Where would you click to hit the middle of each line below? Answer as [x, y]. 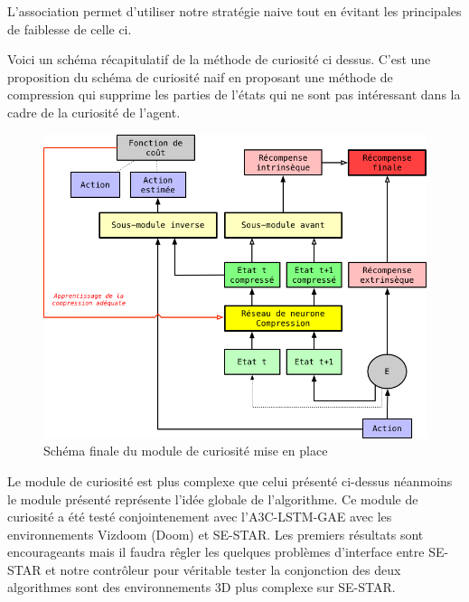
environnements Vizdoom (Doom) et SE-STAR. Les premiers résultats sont [216, 534]
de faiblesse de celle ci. [70, 28]
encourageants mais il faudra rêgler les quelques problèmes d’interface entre [216, 552]
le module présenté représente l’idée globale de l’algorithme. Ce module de [213, 499]
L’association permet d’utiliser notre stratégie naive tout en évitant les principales [234, 11]
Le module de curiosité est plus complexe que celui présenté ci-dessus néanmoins [230, 480]
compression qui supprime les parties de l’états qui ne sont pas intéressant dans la [234, 94]
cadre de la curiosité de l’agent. [94, 112]
